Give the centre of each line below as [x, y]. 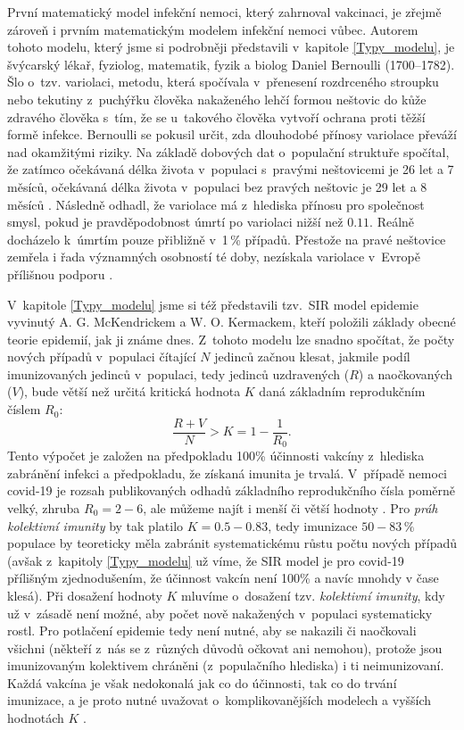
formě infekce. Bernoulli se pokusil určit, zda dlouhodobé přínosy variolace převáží [232, 134]
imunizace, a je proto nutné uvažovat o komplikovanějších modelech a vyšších [220, 700]
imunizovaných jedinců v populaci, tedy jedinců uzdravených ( [178, 373]
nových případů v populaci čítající [102, 357]
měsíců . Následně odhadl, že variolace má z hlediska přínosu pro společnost [216, 204]
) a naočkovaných [406, 373]
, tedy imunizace [313, 525]
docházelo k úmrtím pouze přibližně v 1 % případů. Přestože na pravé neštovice [227, 239]
